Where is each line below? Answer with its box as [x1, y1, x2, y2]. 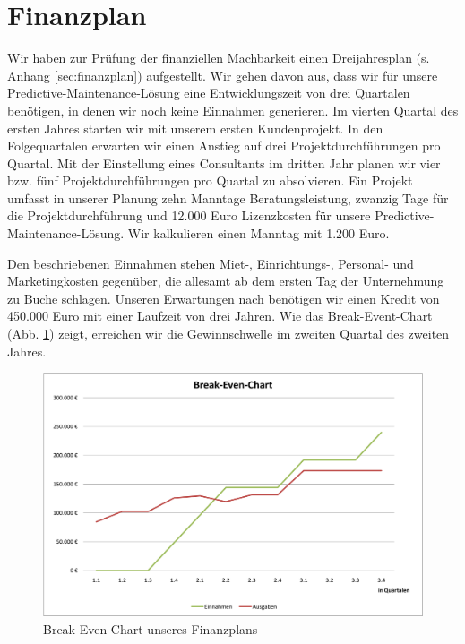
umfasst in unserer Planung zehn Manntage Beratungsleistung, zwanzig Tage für [7, 188, 449, 207]
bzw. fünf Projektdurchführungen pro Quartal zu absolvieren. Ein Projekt [7, 171, 413, 190]
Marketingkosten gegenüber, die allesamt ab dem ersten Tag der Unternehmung [7, 271, 444, 290]
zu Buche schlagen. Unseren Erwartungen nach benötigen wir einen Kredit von [7, 288, 440, 307]
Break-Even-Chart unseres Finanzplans [43, 619, 258, 638]
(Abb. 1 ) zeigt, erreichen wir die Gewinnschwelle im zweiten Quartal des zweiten [7, 324, 450, 343]
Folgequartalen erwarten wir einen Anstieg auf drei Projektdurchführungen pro [7, 136, 441, 155]
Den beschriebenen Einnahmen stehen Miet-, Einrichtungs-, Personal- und [7, 253, 414, 272]
